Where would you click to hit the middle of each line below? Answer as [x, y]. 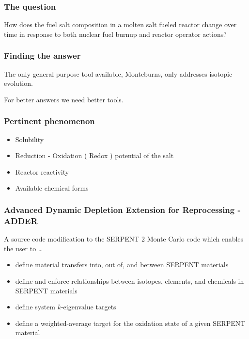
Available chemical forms [52, 188]
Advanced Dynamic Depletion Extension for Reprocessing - [122, 209]
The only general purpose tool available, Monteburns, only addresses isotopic [118, 73]
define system [35, 307]
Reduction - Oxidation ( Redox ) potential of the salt [94, 155]
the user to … [23, 248]
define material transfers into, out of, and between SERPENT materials [122, 265]
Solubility [30, 139]
